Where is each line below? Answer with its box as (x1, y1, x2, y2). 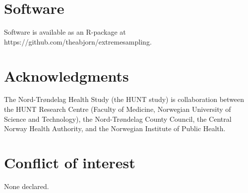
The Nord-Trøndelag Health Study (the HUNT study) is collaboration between (4, 94, 245, 104)
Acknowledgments (4, 65, 129, 86)
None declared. (4, 181, 49, 191)
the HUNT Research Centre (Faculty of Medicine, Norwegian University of (4, 104, 231, 114)
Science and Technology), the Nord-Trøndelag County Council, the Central (4, 113, 232, 124)
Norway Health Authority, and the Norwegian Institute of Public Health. (4, 123, 226, 134)
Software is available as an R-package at (4, 27, 126, 37)
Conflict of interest (4, 152, 135, 172)
